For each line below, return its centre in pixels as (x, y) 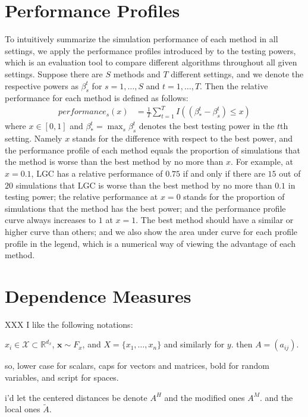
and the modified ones (205, 397)
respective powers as (42, 85)
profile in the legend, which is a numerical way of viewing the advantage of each (150, 243)
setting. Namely (34, 138)
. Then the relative (234, 85)
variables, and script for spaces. (62, 377)
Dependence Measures (98, 295)
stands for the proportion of (234, 197)
